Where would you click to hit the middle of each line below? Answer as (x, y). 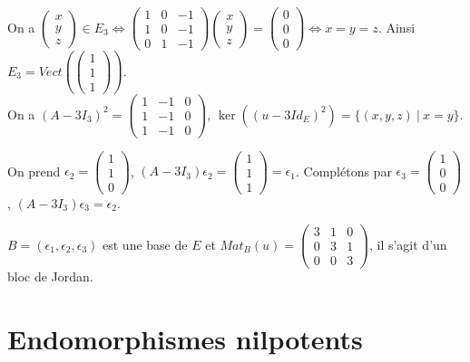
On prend (34, 171)
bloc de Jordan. (50, 276)
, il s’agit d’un (408, 244)
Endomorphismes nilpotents (185, 339)
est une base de (145, 244)
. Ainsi (397, 27)
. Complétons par (343, 171)
